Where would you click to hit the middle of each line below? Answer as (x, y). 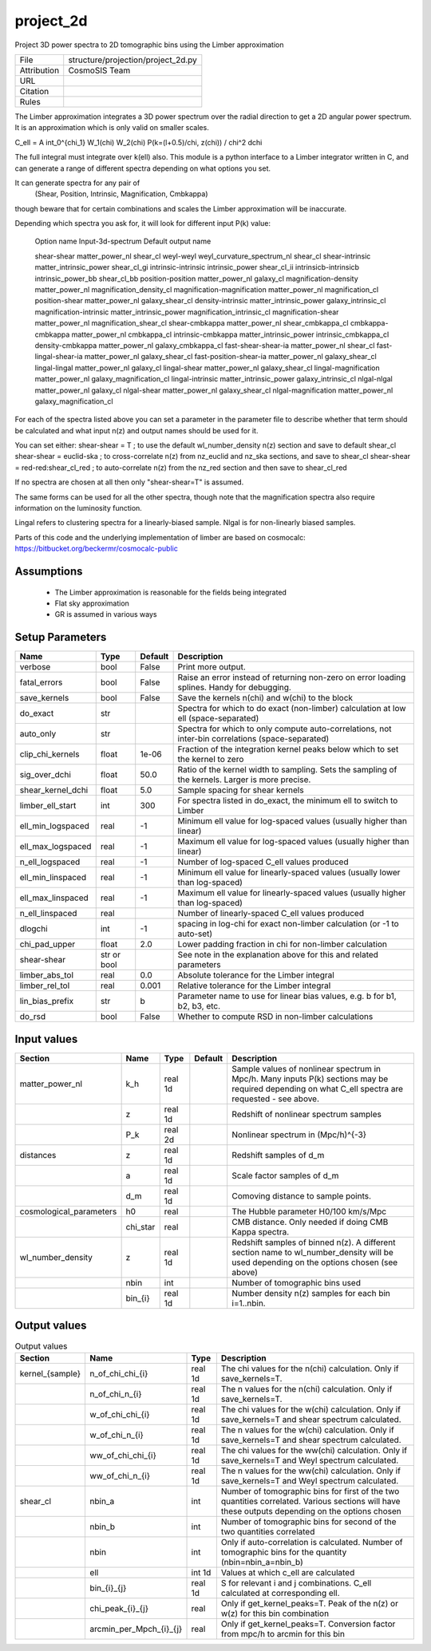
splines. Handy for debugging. (234, 688)
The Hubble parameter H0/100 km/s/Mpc (309, 1211)
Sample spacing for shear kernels (241, 790)
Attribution (40, 70)
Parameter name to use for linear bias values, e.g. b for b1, (287, 996)
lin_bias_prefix (47, 1001)
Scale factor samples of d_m (285, 1175)
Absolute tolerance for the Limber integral (256, 975)
